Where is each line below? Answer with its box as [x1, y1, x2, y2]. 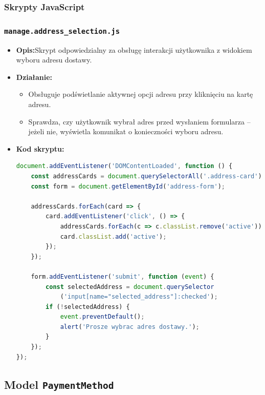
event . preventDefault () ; [60, 313, 145, 321]
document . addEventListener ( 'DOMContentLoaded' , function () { [16, 162, 233, 170]
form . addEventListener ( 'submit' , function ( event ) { [31, 273, 214, 280]
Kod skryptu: [16, 143, 64, 154]
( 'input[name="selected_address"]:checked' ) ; [60, 293, 218, 301]
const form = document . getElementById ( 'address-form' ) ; [31, 182, 225, 190]
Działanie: [16, 71, 53, 82]
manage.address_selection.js [4, 27, 120, 35]
